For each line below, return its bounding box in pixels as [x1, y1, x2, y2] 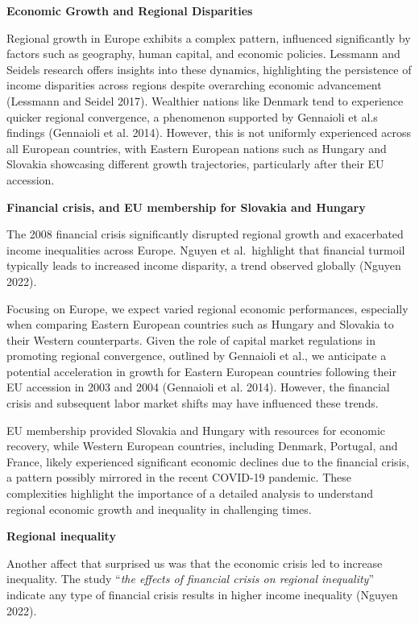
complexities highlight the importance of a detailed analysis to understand [6, 485, 374, 502]
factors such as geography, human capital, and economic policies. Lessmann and [6, 45, 400, 62]
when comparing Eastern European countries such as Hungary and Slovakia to [6, 316, 394, 333]
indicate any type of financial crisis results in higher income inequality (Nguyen [6, 586, 398, 602]
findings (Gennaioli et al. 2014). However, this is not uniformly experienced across [6, 124, 411, 141]
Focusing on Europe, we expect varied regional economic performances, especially [6, 300, 409, 317]
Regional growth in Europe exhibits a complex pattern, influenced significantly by [6, 29, 411, 46]
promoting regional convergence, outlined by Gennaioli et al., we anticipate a [6, 347, 387, 364]
